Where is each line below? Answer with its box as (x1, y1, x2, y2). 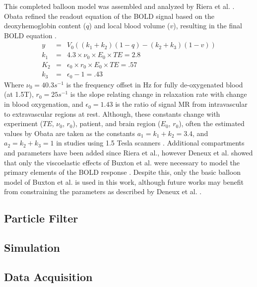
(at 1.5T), (4, 89, 34, 99)
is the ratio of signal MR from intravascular (115, 99, 248, 109)
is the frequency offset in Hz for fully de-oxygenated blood (66, 79, 243, 89)
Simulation (4, 240, 61, 255)
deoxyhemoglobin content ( (4, 20, 86, 31)
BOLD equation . (4, 30, 57, 40)
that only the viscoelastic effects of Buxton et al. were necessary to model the (4, 157, 240, 167)
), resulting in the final (173, 20, 242, 31)
